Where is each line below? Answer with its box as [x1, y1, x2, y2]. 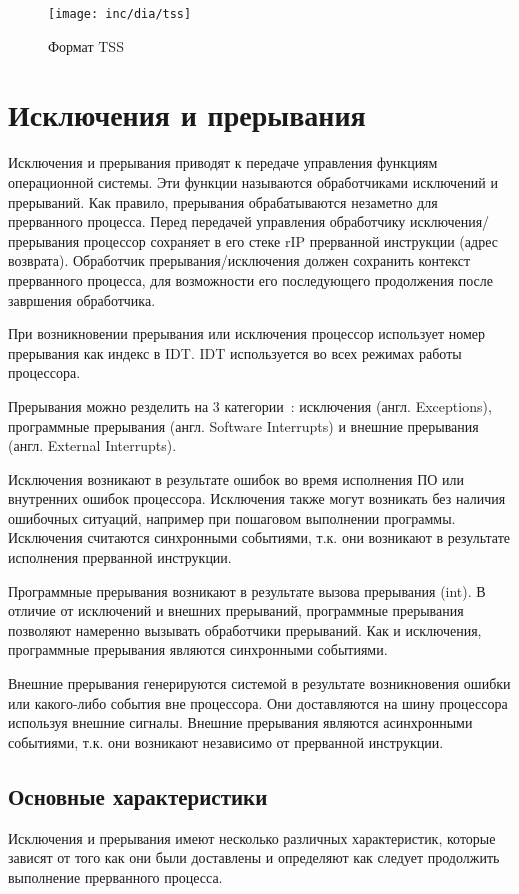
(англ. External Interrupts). [8, 435, 177, 456]
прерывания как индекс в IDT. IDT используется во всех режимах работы [8, 342, 462, 363]
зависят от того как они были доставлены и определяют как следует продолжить [8, 847, 500, 868]
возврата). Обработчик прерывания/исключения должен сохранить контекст [8, 250, 471, 271]
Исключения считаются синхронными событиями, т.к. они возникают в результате [8, 527, 511, 548]
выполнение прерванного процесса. [8, 866, 223, 887]
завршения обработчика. [8, 289, 156, 310]
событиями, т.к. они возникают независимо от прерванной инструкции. [8, 731, 444, 752]
